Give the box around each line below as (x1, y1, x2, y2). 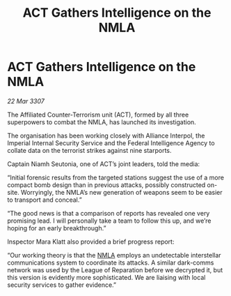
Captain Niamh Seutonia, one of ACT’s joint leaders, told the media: (7, 159, 200, 168)
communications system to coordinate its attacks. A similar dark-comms (7, 258, 214, 267)
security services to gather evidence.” (7, 281, 117, 289)
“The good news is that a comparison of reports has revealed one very (7, 209, 210, 217)
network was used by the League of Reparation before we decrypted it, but (7, 265, 223, 274)
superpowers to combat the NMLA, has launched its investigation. (7, 117, 196, 126)
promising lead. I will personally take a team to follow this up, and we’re (7, 216, 212, 225)
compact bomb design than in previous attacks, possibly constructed (7, 180, 206, 189)
